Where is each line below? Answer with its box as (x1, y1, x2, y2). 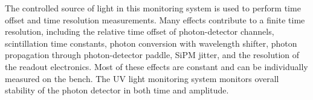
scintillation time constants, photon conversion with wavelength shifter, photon (5, 37, 297, 49)
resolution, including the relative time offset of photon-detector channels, (5, 25, 274, 38)
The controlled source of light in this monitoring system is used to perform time (5, 2, 301, 14)
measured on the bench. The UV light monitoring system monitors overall (5, 72, 279, 84)
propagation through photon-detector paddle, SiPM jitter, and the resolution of (5, 49, 300, 61)
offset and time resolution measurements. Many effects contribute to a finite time (5, 13, 305, 26)
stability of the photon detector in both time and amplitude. (5, 84, 229, 96)
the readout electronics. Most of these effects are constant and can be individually (5, 60, 308, 72)
